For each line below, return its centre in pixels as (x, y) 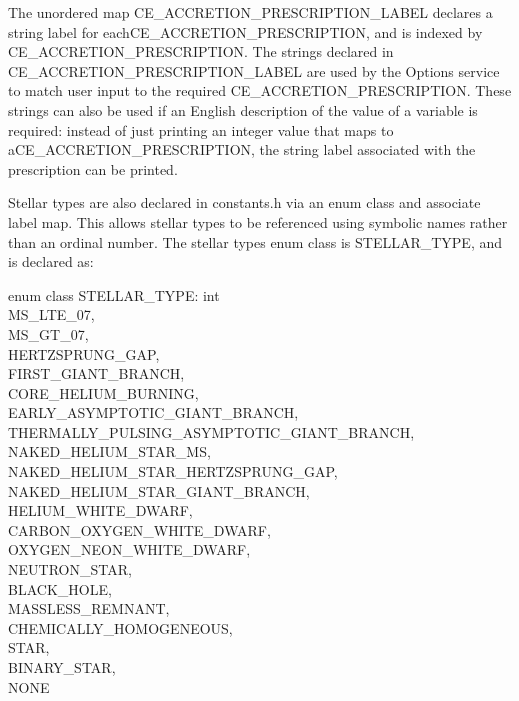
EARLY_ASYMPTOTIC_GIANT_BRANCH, (153, 412)
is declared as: (51, 261)
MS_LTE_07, (51, 314)
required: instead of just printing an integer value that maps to (201, 129)
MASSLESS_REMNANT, (89, 608)
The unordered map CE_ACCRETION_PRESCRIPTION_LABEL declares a (250, 12)
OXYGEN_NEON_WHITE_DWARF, (129, 549)
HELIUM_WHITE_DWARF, (100, 510)
